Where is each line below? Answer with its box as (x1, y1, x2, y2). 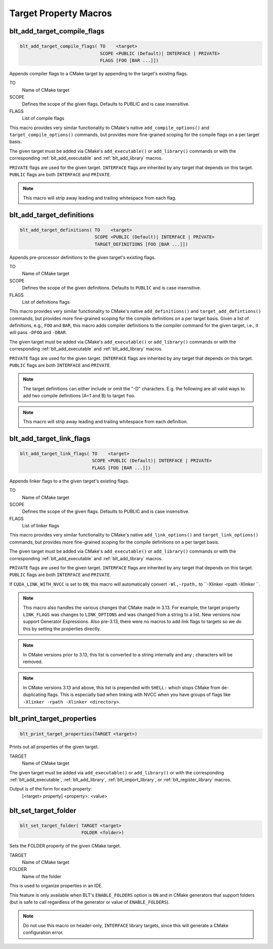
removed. (23, 658, 43, 665)
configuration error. (23, 929, 64, 936)
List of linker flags (22, 523, 59, 529)
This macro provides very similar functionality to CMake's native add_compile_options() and (9, 125, 210, 131)
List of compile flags (22, 115, 65, 121)
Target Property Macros (9, 8, 112, 19)
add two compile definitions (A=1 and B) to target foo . (23, 393, 136, 399)
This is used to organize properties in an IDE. (9, 883, 103, 889)
